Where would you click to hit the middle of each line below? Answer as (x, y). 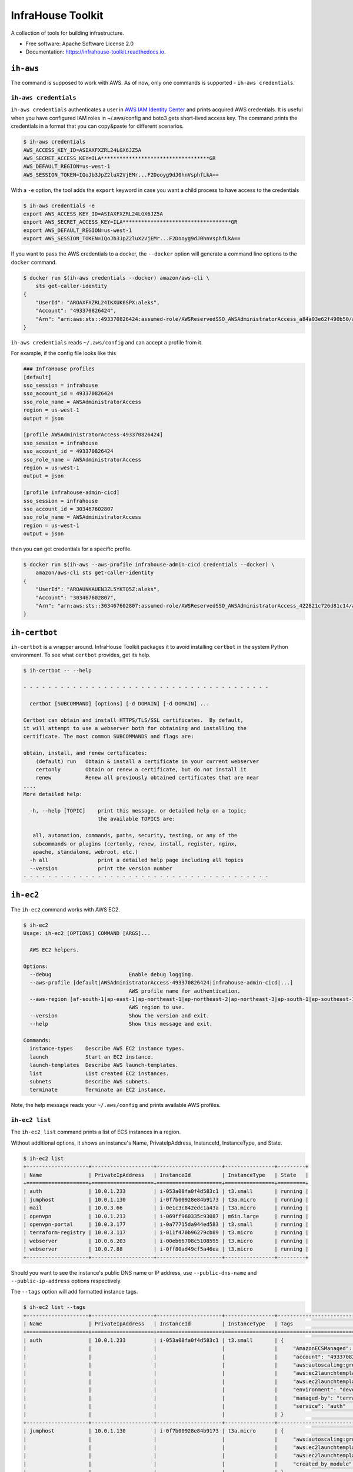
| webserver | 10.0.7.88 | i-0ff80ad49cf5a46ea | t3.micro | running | (166, 1249)
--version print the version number (101, 868)
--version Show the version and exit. (120, 1015)
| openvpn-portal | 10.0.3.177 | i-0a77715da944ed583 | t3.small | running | (166, 1224)
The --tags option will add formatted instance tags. (74, 1292)
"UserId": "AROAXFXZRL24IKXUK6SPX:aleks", (98, 302)
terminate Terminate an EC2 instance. (98, 1090)
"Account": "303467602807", (76, 597)
